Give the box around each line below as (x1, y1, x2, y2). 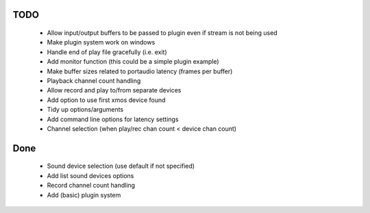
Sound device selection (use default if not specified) (47, 162, 195, 171)
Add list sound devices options (47, 171, 134, 179)
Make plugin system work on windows (47, 38, 156, 47)
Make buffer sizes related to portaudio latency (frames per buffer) (47, 67, 233, 75)
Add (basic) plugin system (47, 190, 121, 199)
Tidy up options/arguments (47, 105, 123, 114)
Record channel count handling (47, 181, 136, 190)
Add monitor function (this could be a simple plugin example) (47, 58, 219, 66)
